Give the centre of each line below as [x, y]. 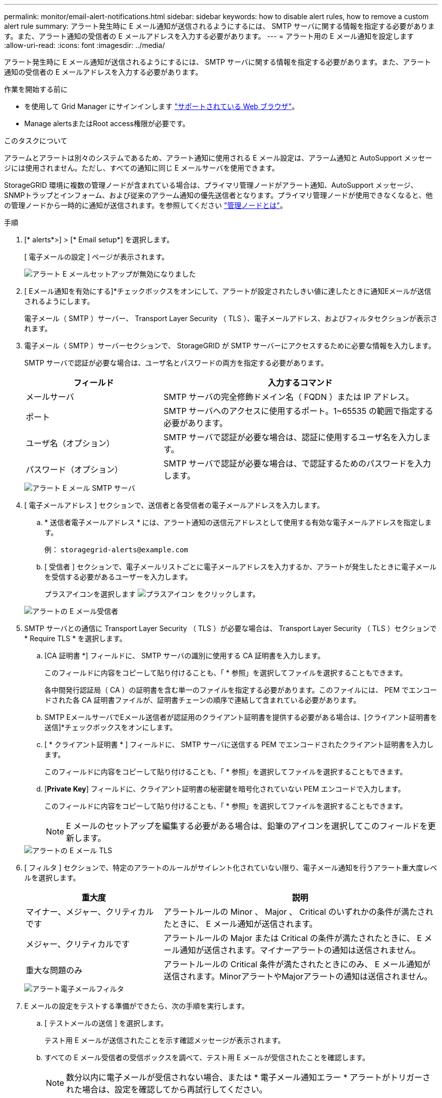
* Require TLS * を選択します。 [75, 638]
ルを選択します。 [52, 878]
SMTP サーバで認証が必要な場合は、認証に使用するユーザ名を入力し [293, 437]
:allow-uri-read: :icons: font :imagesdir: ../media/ [85, 45]
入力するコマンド [300, 383]
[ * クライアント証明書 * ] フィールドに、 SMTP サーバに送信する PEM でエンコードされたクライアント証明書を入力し [239, 744]
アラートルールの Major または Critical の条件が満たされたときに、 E [293, 938]
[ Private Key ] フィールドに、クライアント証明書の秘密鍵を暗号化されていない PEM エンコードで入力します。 [225, 789]
